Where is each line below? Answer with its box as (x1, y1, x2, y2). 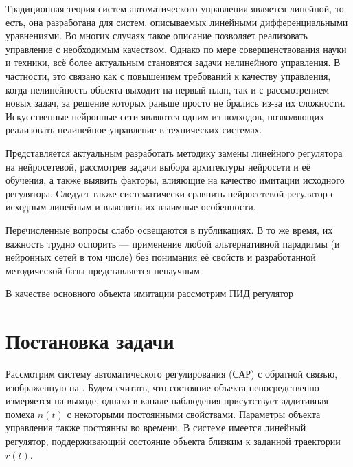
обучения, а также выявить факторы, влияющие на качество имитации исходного (5, 173, 345, 187)
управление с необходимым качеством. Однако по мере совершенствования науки (5, 41, 347, 56)
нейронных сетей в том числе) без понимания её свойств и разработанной (5, 250, 316, 264)
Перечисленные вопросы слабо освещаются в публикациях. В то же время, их (5, 222, 333, 237)
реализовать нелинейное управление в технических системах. (5, 122, 262, 137)
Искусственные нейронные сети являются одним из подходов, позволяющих (5, 109, 324, 123)
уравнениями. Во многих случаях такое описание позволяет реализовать (5, 28, 308, 43)
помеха (5, 406, 35, 421)
